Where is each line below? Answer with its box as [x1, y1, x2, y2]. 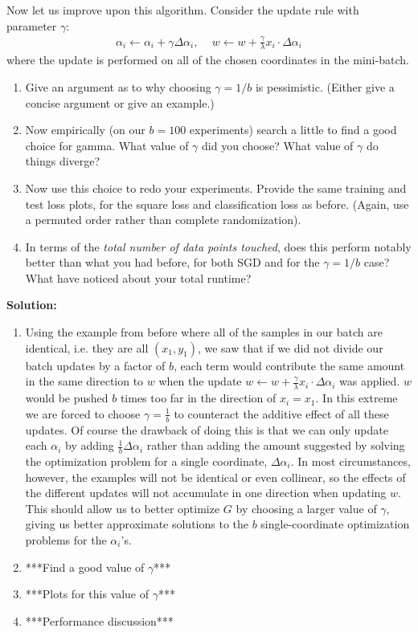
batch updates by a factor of [25, 357, 166, 373]
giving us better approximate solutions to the [25, 516, 249, 532]
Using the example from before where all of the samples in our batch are [25, 324, 383, 340]
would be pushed [25, 389, 109, 406]
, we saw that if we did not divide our [197, 339, 383, 356]
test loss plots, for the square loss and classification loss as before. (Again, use [25, 195, 409, 212]
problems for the [25, 531, 107, 548]
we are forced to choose [25, 405, 141, 422]
